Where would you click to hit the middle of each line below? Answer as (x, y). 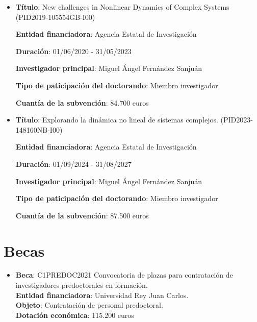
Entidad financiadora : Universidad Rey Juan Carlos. (102, 295)
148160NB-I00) (39, 129)
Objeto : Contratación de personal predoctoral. (89, 305)
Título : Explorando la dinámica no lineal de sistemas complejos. (117, 120)
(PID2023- (237, 120)
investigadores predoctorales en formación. (82, 285)
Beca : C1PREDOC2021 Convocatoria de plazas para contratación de (124, 275)
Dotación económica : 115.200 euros (75, 315)
